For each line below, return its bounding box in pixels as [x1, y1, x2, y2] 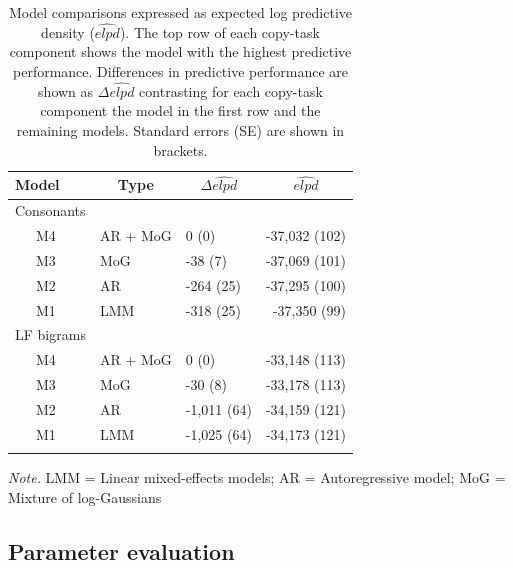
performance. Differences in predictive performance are [13, 61, 348, 81]
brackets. [153, 139, 208, 160]
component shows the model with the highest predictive [9, 41, 352, 62]
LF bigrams [15, 324, 86, 345]
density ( [41, 21, 95, 42]
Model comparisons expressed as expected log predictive [8, 2, 353, 22]
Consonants [15, 200, 86, 221]
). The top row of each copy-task [119, 21, 320, 42]
